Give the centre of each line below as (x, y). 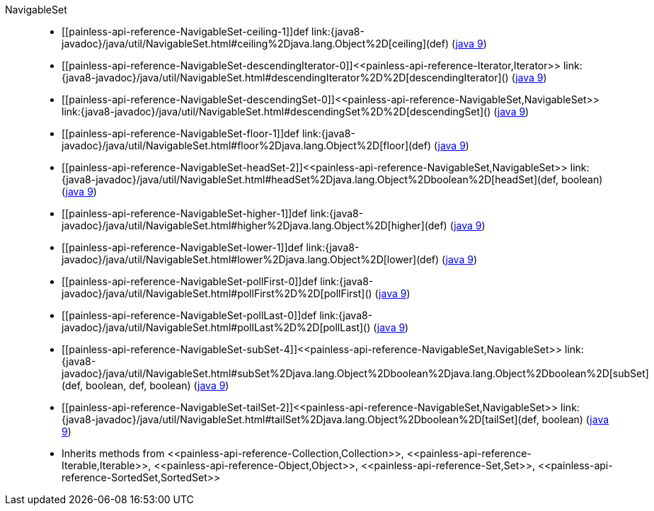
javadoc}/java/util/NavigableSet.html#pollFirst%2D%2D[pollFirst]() (217, 293)
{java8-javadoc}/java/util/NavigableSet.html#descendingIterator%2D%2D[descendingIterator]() (285, 77)
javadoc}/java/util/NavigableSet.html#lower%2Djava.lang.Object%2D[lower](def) (251, 259)
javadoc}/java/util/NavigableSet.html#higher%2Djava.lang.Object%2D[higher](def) (254, 225)
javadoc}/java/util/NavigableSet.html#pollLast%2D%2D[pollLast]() (216, 327)
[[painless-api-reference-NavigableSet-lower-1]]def (183, 247)
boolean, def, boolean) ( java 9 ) (157, 385)
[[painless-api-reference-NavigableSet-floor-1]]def (180, 133)
